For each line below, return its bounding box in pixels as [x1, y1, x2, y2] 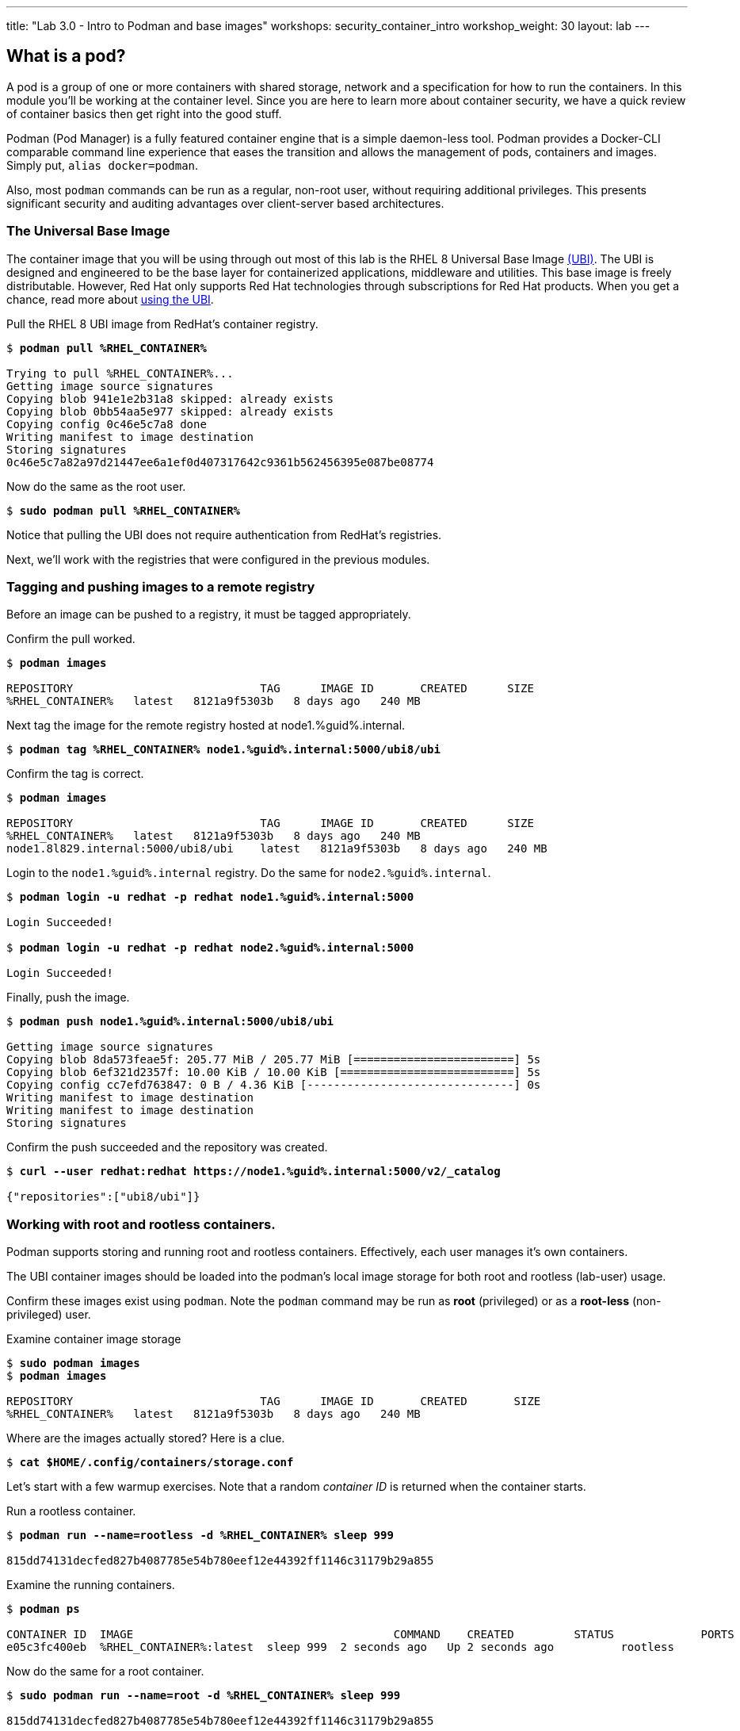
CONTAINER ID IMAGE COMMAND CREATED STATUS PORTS [6, 1628, 734, 1641]
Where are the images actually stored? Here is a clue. [6, 1431, 285, 1446]
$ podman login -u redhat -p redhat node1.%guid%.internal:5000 [6, 890, 414, 904]
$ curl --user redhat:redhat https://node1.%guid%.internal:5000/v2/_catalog [6, 1165, 501, 1178]
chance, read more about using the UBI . [6, 292, 214, 306]
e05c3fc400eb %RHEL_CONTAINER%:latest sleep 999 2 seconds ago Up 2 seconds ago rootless [6, 1641, 674, 1654]
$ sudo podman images [6, 1357, 140, 1370]
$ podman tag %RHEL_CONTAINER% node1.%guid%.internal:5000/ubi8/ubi [6, 743, 441, 756]
